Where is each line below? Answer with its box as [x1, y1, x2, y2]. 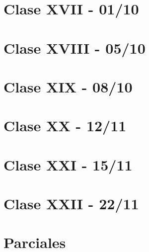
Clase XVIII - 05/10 [3, 37, 146, 58]
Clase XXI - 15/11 [3, 154, 133, 174]
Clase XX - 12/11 [3, 115, 127, 136]
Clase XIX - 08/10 [3, 76, 133, 96]
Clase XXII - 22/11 [3, 193, 139, 214]
